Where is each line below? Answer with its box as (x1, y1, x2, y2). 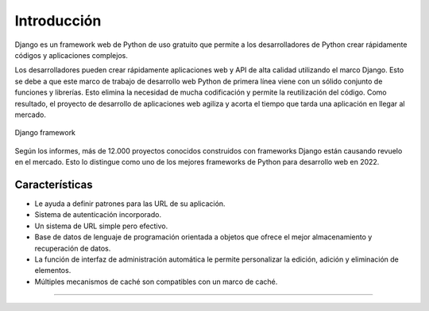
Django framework (14, 128, 75, 138)
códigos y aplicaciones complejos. (14, 50, 129, 60)
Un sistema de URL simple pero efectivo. (34, 221, 168, 231)
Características (14, 177, 93, 191)
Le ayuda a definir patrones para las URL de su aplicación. (34, 199, 226, 208)
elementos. (34, 266, 71, 275)
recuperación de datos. (34, 243, 111, 253)
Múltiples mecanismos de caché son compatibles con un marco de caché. (34, 277, 278, 286)
